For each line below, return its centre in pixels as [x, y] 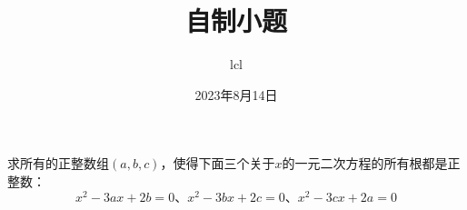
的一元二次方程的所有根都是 [365, 163]
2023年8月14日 [236, 94]
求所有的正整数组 [58, 163]
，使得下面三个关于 [218, 163]
